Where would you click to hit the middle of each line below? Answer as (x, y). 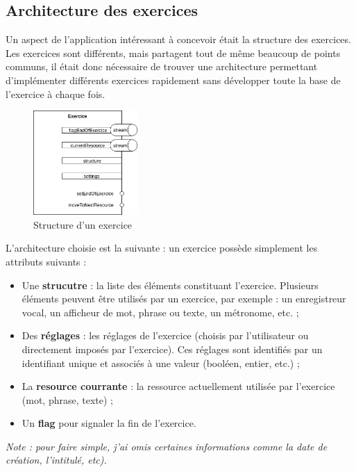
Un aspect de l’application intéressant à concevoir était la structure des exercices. (178, 39)
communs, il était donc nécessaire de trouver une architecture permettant (162, 66)
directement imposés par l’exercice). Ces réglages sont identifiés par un (172, 349)
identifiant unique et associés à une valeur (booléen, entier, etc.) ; (161, 363)
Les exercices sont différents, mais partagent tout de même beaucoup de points (173, 52)
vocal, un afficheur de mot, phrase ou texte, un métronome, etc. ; (160, 312)
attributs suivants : (46, 261)
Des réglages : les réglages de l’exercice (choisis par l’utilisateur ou (165, 335)
